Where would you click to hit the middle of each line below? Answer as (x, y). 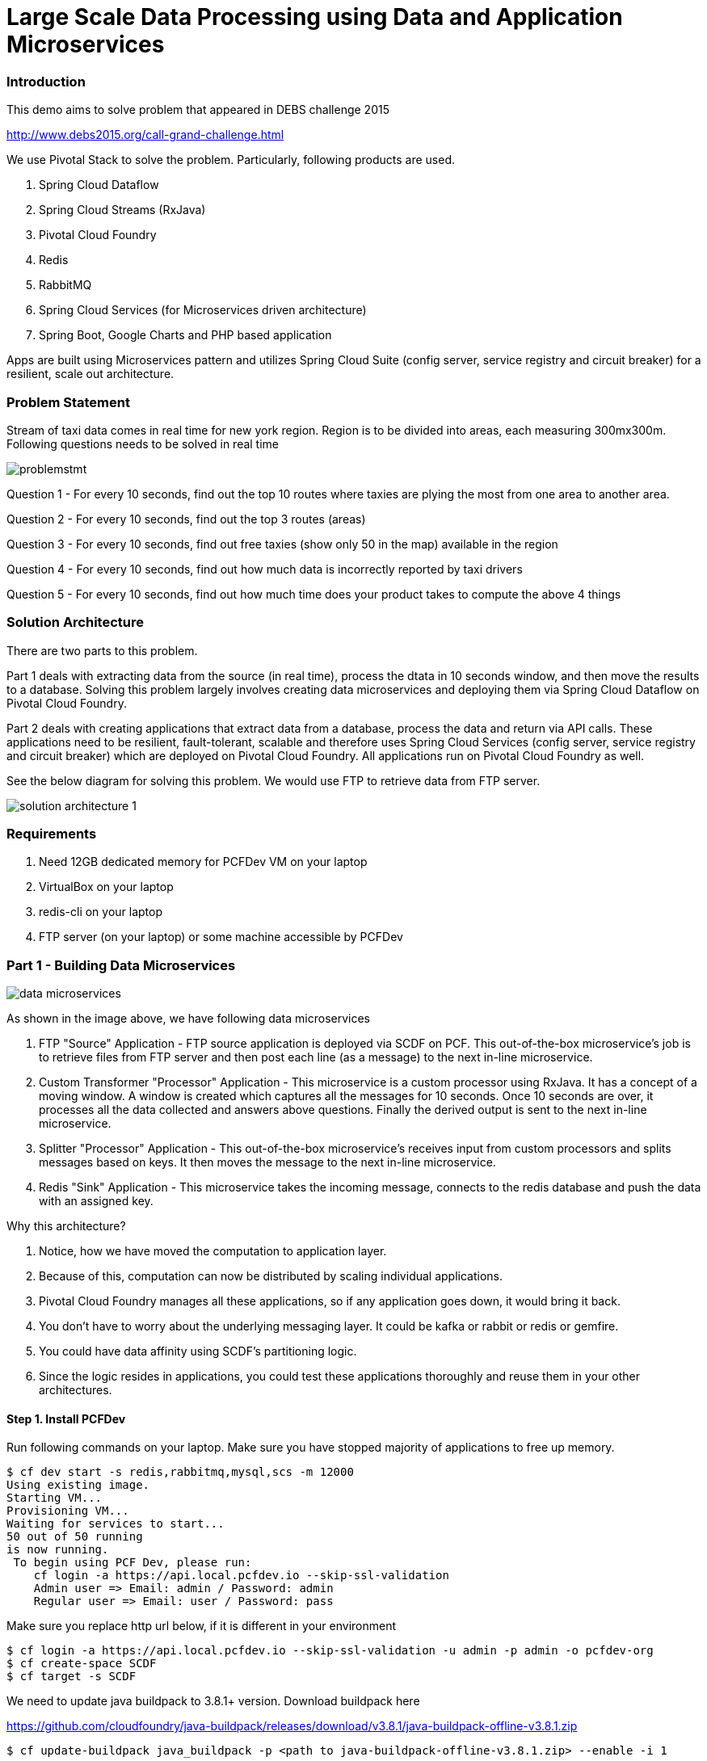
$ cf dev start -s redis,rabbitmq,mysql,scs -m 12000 (180, 1472)
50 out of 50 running (75, 1537)
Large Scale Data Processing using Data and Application (315, 17)
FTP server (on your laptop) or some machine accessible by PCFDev (221, 937)
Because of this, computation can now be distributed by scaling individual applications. (271, 1276)
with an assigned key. (96, 1201)
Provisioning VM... (68, 1511)
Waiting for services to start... (116, 1524)
